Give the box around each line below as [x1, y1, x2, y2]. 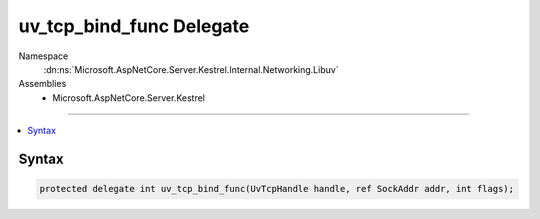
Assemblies [18, 78, 67, 90]
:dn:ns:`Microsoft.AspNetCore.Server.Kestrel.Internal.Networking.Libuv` [43, 63, 339, 75]
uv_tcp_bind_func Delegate [18, 15, 250, 37]
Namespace [18, 50, 69, 62]
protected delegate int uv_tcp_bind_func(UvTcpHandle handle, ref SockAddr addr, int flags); [39, 183, 515, 195]
